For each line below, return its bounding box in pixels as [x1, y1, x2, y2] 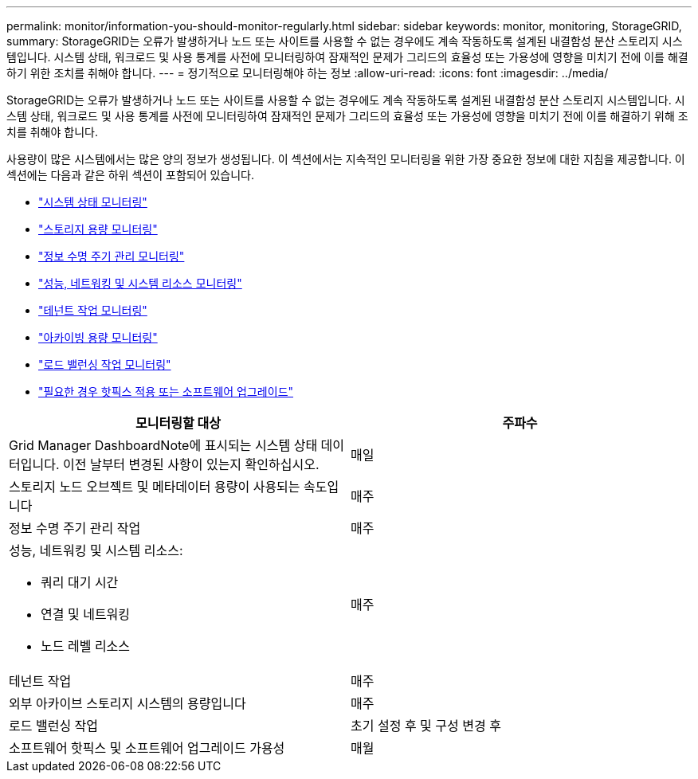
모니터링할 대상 [135, 415, 221, 431]
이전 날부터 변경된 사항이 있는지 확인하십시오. [62, 456, 320, 472]
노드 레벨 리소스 [41, 638, 131, 654]
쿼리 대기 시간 [41, 574, 119, 590]
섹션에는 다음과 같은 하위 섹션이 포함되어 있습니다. [6, 168, 255, 182]
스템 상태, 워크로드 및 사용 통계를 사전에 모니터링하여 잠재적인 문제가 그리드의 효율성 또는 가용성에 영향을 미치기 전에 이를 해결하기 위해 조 [6, 109, 688, 123]
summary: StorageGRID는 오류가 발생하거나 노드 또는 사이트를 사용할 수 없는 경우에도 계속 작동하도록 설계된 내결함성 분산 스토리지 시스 [6, 34, 683, 48]
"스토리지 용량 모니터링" [38, 222, 158, 236]
